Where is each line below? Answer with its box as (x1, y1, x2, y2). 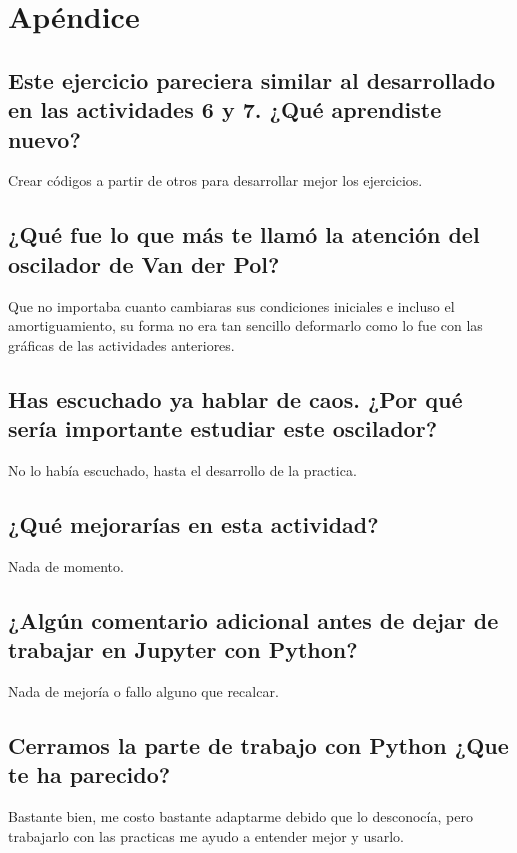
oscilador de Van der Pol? (8, 248, 280, 279)
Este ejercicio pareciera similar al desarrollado (8, 64, 496, 95)
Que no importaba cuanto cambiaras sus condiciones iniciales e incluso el (8, 295, 455, 316)
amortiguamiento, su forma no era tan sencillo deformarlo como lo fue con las (8, 315, 483, 336)
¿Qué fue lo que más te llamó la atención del (8, 219, 480, 250)
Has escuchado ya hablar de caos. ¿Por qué (8, 383, 463, 414)
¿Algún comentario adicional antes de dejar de (8, 604, 499, 635)
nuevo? (8, 123, 81, 154)
